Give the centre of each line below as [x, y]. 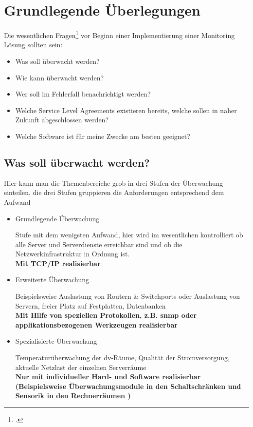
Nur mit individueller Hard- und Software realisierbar [108, 377]
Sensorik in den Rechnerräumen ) [73, 396]
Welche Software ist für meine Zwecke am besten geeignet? [103, 136]
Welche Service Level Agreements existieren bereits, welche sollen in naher [126, 110]
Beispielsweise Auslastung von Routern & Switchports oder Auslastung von [127, 296]
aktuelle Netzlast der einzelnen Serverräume [81, 367]
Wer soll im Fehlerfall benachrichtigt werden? [83, 94]
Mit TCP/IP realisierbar [58, 263]
